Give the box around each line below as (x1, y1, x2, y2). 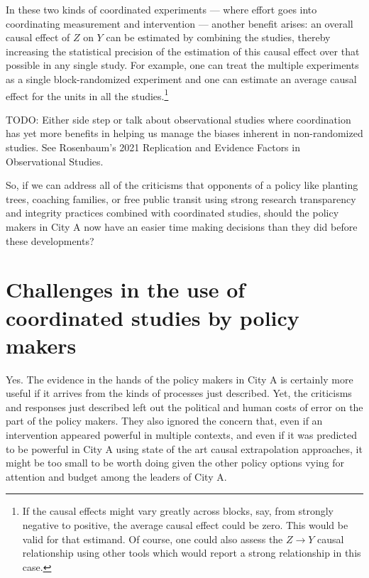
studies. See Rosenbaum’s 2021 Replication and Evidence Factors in (6, 140, 300, 154)
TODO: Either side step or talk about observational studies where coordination (6, 111, 351, 126)
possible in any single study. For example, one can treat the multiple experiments (6, 58, 359, 72)
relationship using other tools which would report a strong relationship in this (22, 545, 361, 560)
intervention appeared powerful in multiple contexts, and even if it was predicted (6, 427, 357, 442)
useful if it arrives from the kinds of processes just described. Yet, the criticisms (6, 386, 352, 400)
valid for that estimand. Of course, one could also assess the (22, 531, 283, 546)
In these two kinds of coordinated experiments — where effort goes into (6, 2, 317, 16)
